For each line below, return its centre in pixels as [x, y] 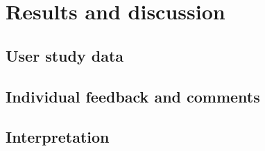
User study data [65, 55]
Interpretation [58, 137]
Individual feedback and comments [133, 96]
